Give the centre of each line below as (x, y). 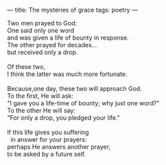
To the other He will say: (41, 110)
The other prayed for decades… (52, 45)
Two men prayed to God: (42, 23)
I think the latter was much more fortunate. (67, 74)
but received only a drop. (43, 52)
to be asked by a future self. (47, 154)
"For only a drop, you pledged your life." (63, 118)
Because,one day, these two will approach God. (74, 89)
